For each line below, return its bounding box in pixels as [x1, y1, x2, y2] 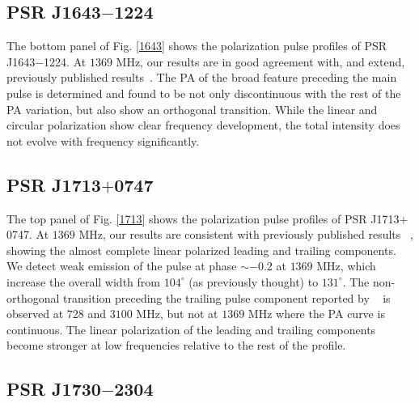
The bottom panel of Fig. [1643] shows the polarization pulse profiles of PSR [6, 37, 387, 54]
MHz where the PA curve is [248, 305, 385, 322]
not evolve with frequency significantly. [6, 132, 200, 149]
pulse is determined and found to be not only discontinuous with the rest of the [6, 84, 401, 101]
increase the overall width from [6, 273, 160, 290]
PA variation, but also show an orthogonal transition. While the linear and [6, 100, 378, 117]
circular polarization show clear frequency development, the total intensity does [6, 117, 400, 134]
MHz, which [316, 257, 376, 274]
